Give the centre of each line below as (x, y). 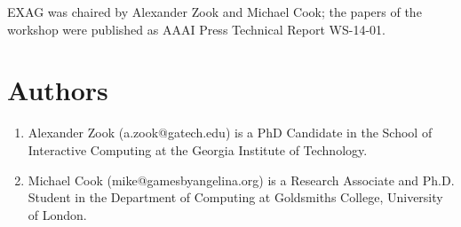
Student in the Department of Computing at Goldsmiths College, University (235, 197)
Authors (58, 90)
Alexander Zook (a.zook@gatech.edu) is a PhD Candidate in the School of (230, 133)
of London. (57, 214)
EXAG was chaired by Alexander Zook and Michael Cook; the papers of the (215, 12)
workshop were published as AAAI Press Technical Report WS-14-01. (196, 29)
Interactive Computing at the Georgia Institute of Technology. (198, 149)
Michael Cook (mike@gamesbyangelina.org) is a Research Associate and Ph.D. (241, 180)
